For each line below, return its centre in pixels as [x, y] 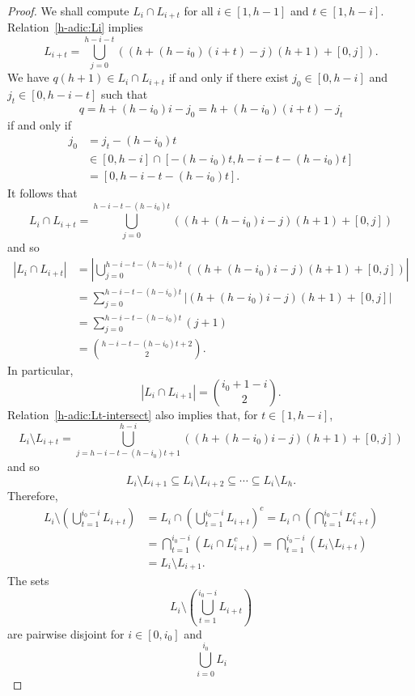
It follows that [42, 193]
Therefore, [33, 496]
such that [124, 93]
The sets [28, 581]
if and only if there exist [229, 77]
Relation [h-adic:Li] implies [75, 27]
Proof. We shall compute [68, 11]
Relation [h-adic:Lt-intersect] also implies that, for [133, 414]
